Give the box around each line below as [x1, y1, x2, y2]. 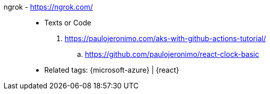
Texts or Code [44, 18, 92, 27]
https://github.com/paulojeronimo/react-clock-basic [85, 50, 259, 58]
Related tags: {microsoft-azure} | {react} [44, 66, 179, 74]
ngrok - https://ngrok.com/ [4, 3, 93, 11]
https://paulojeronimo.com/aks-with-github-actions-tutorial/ [65, 34, 266, 43]
